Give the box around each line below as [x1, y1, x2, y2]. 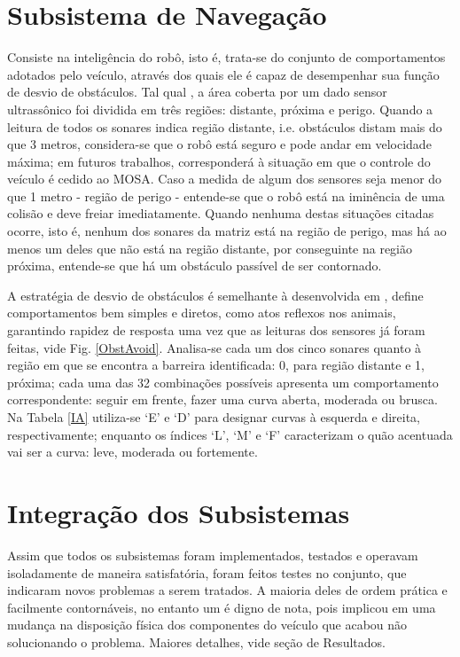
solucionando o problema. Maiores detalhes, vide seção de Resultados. [7, 632, 386, 651]
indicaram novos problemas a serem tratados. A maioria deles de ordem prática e [7, 581, 448, 599]
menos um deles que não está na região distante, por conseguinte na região [7, 239, 413, 257]
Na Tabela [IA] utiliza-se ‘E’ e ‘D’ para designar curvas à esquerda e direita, [7, 408, 421, 426]
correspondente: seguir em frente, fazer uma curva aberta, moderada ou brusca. [7, 390, 438, 409]
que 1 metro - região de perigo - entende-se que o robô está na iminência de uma [7, 186, 445, 205]
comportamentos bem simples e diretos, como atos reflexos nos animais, [7, 303, 396, 322]
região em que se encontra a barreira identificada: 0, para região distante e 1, [7, 356, 425, 374]
